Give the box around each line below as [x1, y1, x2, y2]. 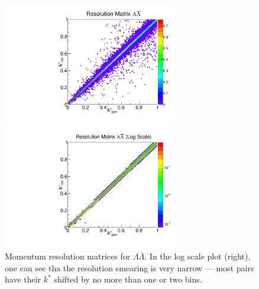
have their [5, 273, 41, 285]
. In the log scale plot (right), [144, 250, 251, 262]
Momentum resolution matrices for [5, 250, 131, 262]
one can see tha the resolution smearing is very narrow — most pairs [5, 261, 254, 274]
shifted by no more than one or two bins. [54, 273, 202, 285]
